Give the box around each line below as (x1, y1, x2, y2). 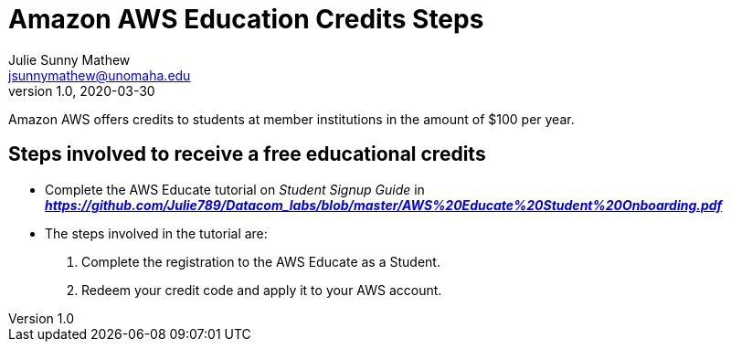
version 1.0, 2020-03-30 (8, 82, 155, 99)
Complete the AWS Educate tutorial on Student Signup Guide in (45, 181, 425, 197)
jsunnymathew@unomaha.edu (8, 67, 191, 83)
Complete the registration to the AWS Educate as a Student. (81, 253, 440, 270)
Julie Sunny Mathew (8, 51, 131, 68)
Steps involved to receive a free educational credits (8, 143, 486, 166)
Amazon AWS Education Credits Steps (8, 4, 484, 35)
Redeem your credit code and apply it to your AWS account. (81, 281, 442, 298)
